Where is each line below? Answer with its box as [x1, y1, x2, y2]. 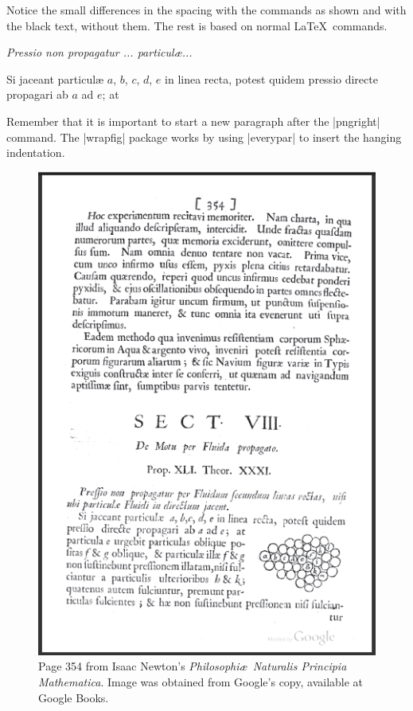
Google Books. [38, 689, 109, 705]
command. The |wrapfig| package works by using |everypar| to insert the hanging [6, 128, 402, 145]
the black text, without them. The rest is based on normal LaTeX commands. [6, 17, 388, 33]
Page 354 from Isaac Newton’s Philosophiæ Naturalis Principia [38, 658, 347, 674]
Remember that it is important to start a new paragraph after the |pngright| [6, 112, 380, 129]
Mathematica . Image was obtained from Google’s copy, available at [38, 674, 364, 690]
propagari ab [6, 86, 68, 103]
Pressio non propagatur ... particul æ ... [6, 44, 193, 61]
